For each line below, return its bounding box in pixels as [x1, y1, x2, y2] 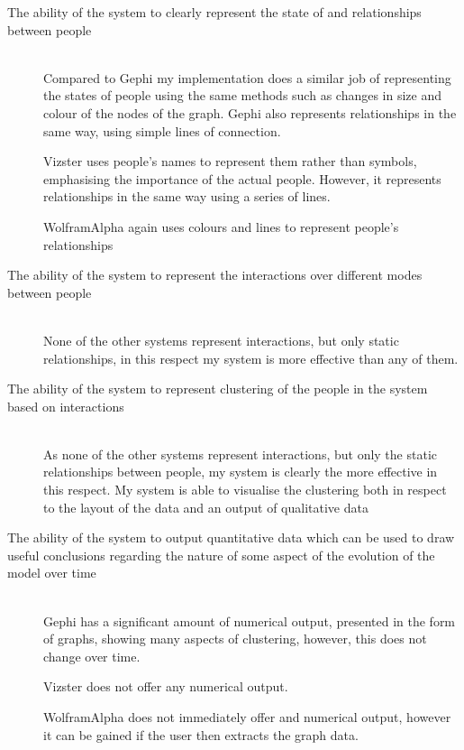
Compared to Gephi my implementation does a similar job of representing [43, 68, 451, 87]
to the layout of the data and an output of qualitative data [43, 497, 368, 516]
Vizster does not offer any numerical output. [43, 677, 288, 696]
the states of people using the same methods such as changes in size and [43, 86, 442, 105]
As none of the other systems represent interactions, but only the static [43, 444, 437, 463]
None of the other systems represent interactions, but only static [43, 330, 399, 349]
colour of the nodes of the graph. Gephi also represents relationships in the [43, 103, 457, 122]
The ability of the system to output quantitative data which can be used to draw [7, 528, 455, 547]
